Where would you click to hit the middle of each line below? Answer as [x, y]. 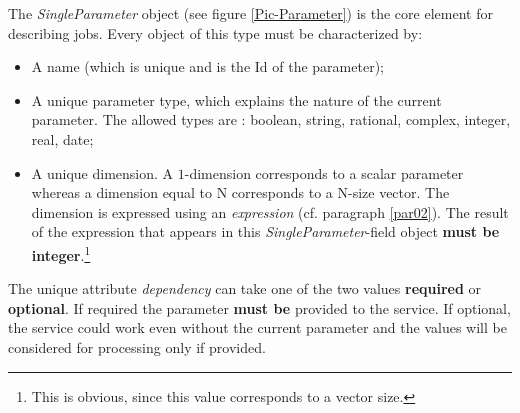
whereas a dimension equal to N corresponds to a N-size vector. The [240, 192]
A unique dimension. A [102, 172]
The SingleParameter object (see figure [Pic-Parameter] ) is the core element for [250, 13]
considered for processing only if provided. [137, 346]
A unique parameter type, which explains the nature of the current [236, 99]
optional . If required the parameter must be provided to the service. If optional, [259, 307]
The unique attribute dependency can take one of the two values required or [245, 288]
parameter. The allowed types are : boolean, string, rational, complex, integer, [271, 119]
